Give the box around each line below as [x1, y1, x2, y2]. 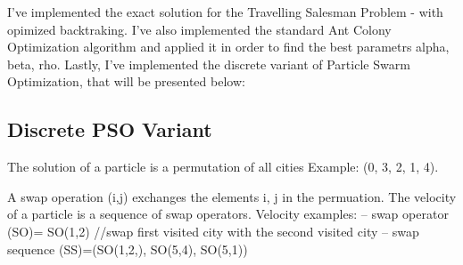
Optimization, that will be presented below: [7, 72, 245, 91]
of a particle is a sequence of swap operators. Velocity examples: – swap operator [7, 205, 449, 223]
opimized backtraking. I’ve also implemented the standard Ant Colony [7, 20, 392, 38]
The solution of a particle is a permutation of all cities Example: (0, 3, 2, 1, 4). [7, 157, 439, 176]
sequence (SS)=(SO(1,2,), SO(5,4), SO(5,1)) [7, 239, 248, 258]
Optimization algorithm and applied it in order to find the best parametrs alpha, [7, 37, 450, 56]
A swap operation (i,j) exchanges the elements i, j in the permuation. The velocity [7, 187, 457, 205]
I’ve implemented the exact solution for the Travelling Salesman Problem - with [7, 3, 443, 20]
